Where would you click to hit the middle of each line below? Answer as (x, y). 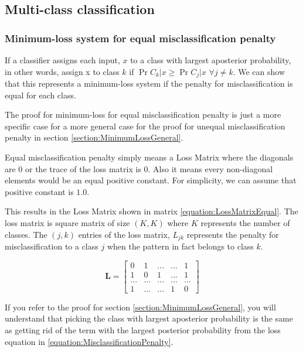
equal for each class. (40, 95)
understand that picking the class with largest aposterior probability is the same (149, 318)
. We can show (259, 71)
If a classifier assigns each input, (62, 60)
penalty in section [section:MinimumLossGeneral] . (94, 137)
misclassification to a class (52, 246)
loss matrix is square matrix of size (67, 222)
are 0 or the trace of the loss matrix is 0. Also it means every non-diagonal (139, 168)
